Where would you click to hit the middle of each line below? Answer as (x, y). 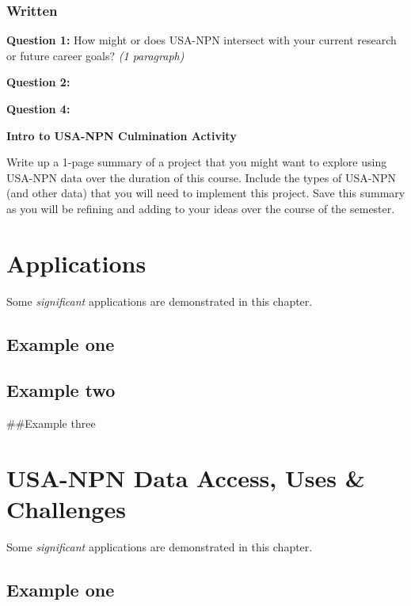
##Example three (51, 423)
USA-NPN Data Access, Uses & (186, 478)
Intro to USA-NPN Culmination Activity (122, 135)
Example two (61, 390)
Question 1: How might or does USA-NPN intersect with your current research (202, 40)
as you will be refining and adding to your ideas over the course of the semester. (201, 208)
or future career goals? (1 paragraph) (95, 55)
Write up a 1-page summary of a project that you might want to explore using (197, 162)
